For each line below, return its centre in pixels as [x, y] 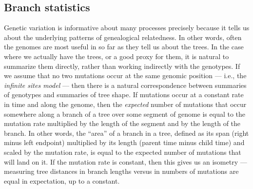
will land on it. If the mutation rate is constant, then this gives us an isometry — [126, 161]
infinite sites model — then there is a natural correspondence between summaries [125, 85]
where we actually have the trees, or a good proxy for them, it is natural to [117, 56]
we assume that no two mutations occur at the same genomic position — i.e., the [125, 75]
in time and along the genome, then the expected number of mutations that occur [125, 104]
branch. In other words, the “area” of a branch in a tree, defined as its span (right [126, 133]
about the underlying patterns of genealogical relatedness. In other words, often [123, 37]
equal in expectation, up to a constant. [62, 180]
